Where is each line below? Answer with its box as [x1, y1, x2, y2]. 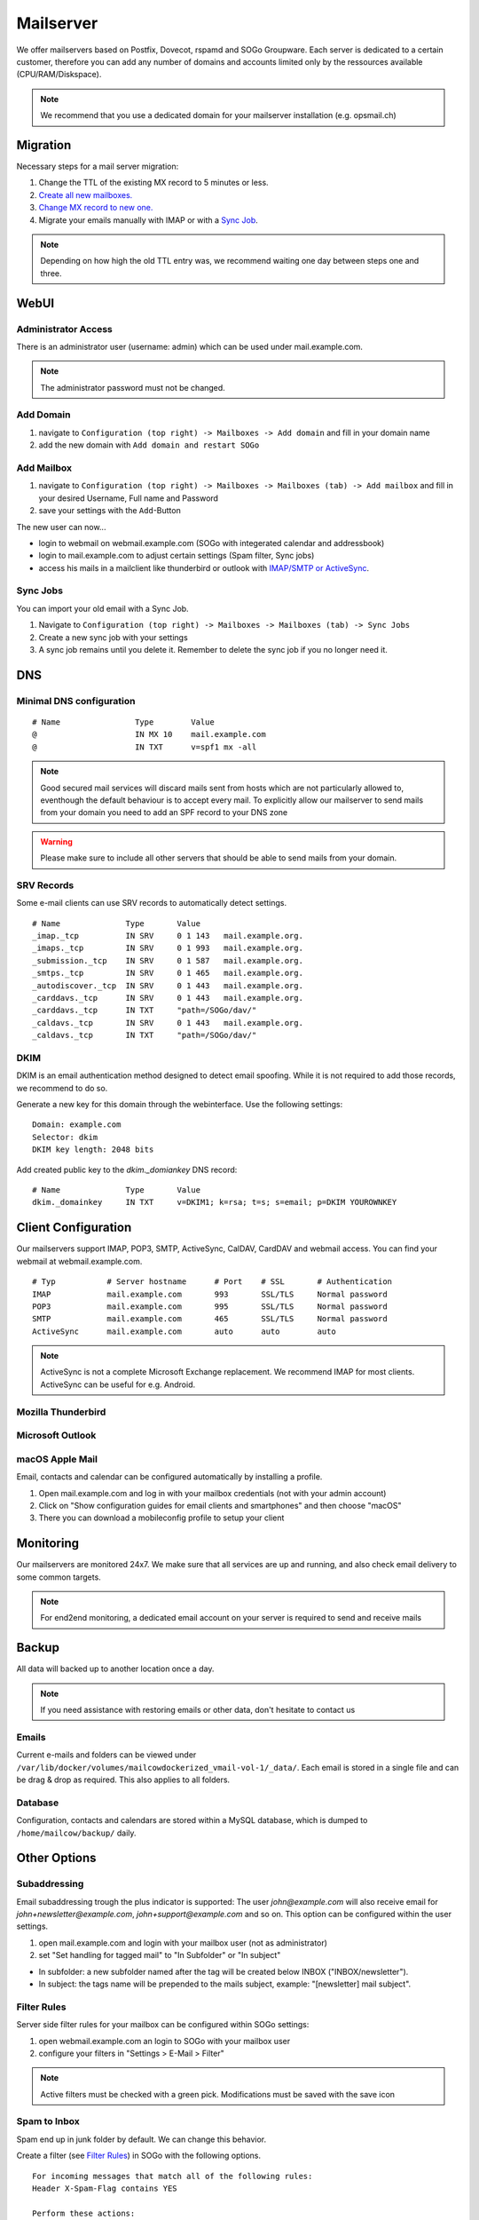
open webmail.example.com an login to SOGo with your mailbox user [38, 2035, 291, 2046]
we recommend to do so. [16, 1082, 108, 1093]
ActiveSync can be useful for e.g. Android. [40, 1379, 195, 1390]
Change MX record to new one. [38, 202, 153, 213]
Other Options [16, 1851, 97, 1866]
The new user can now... [16, 521, 106, 532]
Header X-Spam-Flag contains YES [32, 2184, 177, 2193]
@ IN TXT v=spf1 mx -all [32, 741, 257, 752]
